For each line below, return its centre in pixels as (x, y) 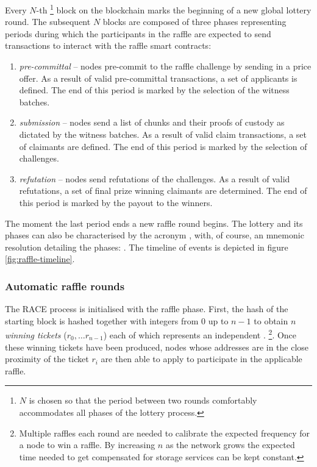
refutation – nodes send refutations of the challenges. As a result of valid (155, 178)
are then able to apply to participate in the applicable (201, 359)
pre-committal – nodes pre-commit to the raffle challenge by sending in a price (165, 66)
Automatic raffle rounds (65, 286)
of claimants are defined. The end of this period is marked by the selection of (163, 146)
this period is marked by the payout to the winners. (116, 202)
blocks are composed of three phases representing (194, 22)
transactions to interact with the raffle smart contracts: (108, 45)
